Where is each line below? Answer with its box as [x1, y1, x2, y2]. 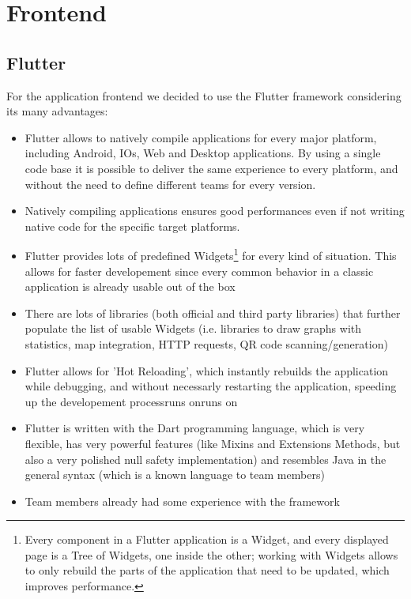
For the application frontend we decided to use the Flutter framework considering [6, 87, 402, 104]
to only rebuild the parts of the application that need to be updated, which [25, 562, 390, 578]
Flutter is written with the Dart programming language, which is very [25, 420, 365, 436]
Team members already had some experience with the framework [25, 492, 340, 509]
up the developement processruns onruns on [25, 393, 238, 409]
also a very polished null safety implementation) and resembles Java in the [25, 450, 386, 467]
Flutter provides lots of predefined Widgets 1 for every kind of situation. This [25, 245, 397, 263]
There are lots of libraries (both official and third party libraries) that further [25, 304, 401, 321]
